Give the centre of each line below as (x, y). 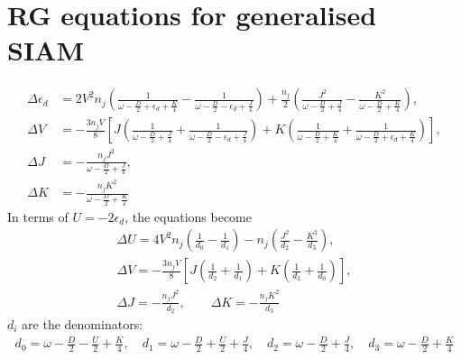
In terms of (38, 216)
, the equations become (188, 216)
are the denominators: (83, 324)
